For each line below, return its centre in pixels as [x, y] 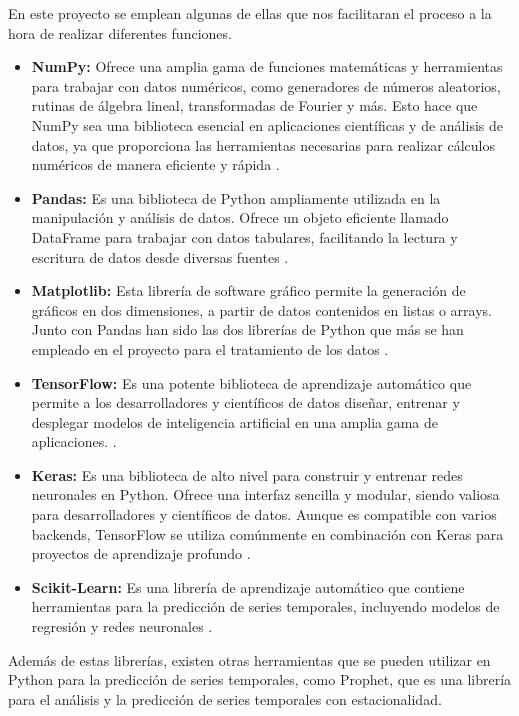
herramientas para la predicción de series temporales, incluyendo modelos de [265, 606]
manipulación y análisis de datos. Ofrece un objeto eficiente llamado [240, 217]
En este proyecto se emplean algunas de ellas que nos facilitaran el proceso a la [250, 13]
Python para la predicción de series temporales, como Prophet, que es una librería [260, 679]
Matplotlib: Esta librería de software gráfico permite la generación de [248, 290]
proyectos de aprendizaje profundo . [141, 553]
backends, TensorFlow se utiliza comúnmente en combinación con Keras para [267, 533]
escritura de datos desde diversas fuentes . [160, 256]
